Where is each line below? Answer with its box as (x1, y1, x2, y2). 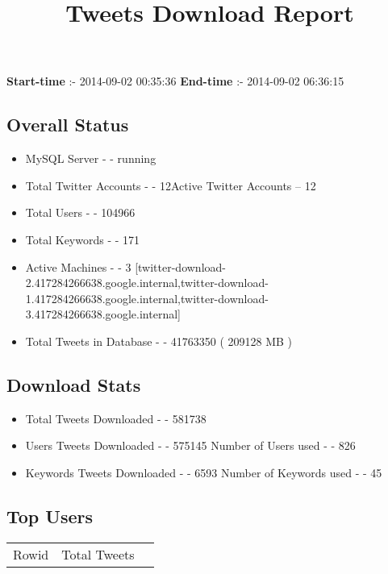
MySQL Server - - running (25, 150, 156, 167)
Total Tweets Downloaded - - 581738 (25, 410, 207, 426)
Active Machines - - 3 (25, 258, 131, 275)
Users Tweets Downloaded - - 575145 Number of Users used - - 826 (25, 437, 356, 454)
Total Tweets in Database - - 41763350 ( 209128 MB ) (25, 332, 293, 349)
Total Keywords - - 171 (25, 231, 140, 247)
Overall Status (6, 112, 129, 137)
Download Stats (6, 372, 141, 397)
